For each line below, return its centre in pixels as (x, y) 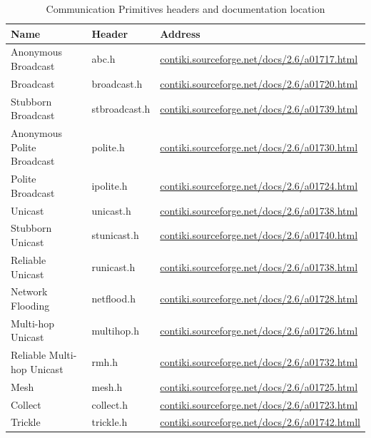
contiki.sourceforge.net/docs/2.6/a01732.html (259, 362)
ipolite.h (110, 185)
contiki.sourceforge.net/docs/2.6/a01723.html (259, 404)
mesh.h (107, 386)
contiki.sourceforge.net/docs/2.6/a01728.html (259, 299)
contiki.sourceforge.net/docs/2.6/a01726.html (259, 330)
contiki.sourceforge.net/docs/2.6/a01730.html (259, 147)
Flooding (30, 305)
